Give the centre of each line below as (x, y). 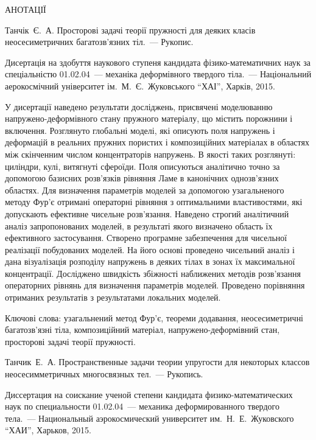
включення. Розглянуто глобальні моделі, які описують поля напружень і (140, 130)
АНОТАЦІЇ (26, 9)
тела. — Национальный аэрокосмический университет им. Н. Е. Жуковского (149, 418)
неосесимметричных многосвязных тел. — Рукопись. (104, 374)
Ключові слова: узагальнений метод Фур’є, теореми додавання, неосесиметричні (154, 317)
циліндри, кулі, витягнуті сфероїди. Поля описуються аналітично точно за (142, 166)
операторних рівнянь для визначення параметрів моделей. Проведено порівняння (155, 285)
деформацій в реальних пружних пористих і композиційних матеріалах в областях (157, 142)
